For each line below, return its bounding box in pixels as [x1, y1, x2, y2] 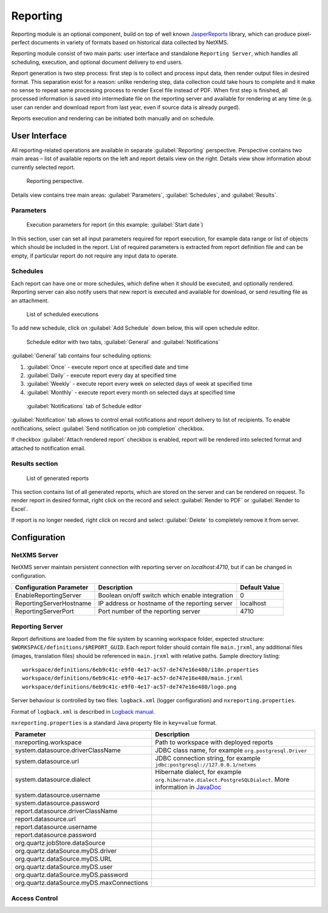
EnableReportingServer [15, 591, 82, 600]
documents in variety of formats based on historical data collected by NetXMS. [30, 38, 229, 46]
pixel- [297, 30, 312, 38]
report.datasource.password [15, 831, 97, 839]
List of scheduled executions [26, 310, 99, 318]
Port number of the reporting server [98, 607, 200, 616]
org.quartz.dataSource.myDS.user [15, 863, 113, 871]
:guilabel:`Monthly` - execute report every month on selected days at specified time [26, 389, 236, 396]
